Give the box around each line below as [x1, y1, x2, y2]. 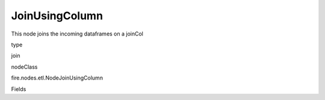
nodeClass [11, 63, 38, 70]
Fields [11, 85, 26, 93]
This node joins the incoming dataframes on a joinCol [11, 30, 144, 37]
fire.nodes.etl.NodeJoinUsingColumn [11, 74, 104, 81]
